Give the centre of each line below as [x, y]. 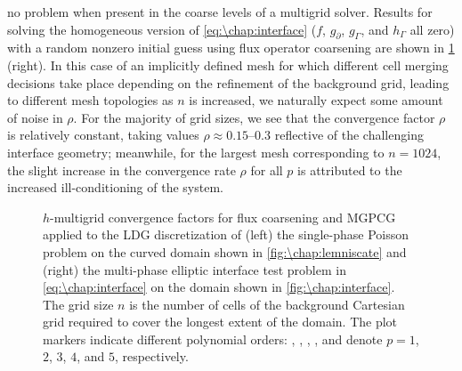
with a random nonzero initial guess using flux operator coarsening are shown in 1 [231, 48]
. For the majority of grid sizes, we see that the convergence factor [254, 117]
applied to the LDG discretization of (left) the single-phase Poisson [226, 234]
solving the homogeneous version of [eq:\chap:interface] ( [162, 29]
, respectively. [151, 356]
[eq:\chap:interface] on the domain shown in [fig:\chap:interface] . [219, 287]
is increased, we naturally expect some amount [316, 100]
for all [267, 169]
